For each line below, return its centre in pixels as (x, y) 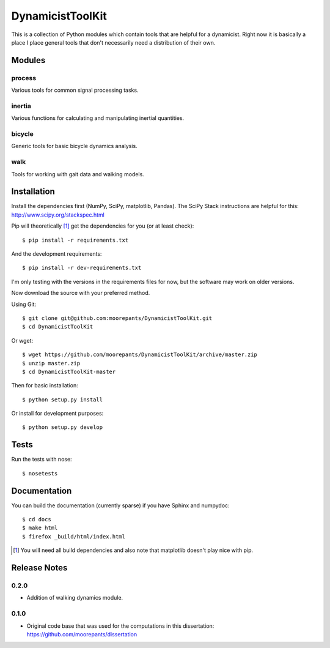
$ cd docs (37, 520)
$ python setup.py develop (63, 427)
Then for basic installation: (45, 385)
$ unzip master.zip (51, 363)
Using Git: (24, 304)
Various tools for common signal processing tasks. (75, 90)
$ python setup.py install (63, 400)
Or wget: (22, 340)
